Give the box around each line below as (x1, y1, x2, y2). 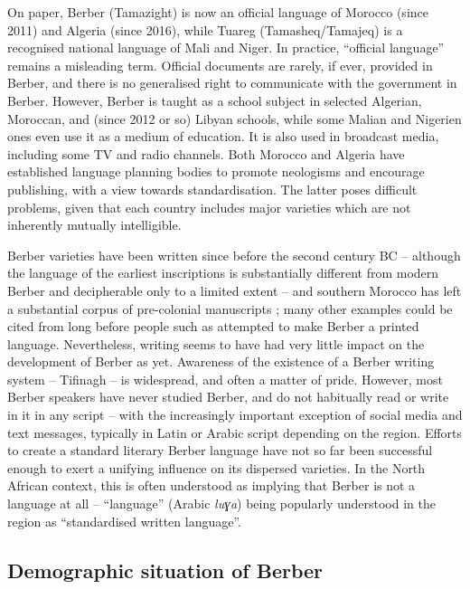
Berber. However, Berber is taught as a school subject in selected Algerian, (7, 90, 422, 109)
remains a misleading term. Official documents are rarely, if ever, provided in (7, 55, 433, 74)
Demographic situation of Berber (7, 556, 324, 584)
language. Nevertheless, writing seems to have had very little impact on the (7, 334, 425, 353)
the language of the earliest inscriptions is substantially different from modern (7, 263, 439, 282)
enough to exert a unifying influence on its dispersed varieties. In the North (7, 458, 426, 477)
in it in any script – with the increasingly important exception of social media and (7, 405, 463, 424)
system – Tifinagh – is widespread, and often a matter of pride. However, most (7, 369, 443, 388)
